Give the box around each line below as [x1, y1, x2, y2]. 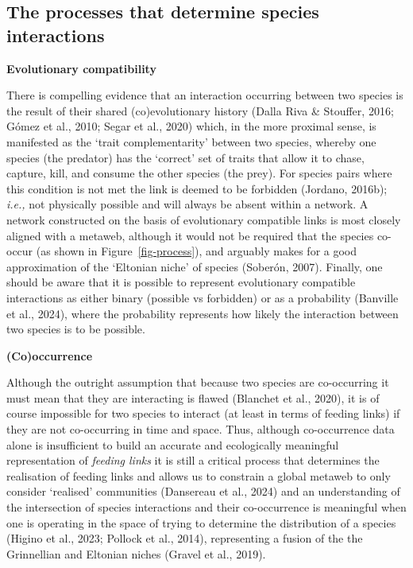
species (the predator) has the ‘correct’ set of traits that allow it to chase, [6, 149, 365, 165]
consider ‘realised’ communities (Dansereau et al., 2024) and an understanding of [6, 483, 400, 500]
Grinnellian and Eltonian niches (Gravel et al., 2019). [6, 545, 266, 562]
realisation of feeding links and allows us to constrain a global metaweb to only [6, 467, 391, 484]
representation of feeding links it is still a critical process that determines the [6, 452, 380, 469]
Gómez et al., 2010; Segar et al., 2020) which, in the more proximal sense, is [6, 118, 376, 134]
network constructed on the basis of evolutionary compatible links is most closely [6, 211, 401, 228]
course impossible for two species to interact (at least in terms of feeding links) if [6, 405, 400, 422]
